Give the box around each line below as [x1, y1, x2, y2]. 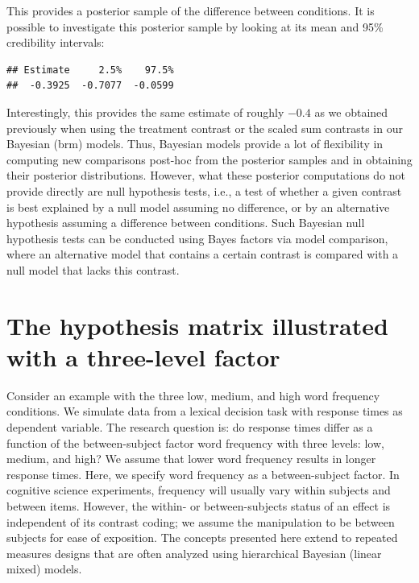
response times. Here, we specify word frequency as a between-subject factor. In [6, 465, 400, 482]
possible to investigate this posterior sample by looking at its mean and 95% [6, 18, 384, 35]
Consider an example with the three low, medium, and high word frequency [6, 387, 380, 403]
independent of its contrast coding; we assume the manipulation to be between [6, 513, 395, 530]
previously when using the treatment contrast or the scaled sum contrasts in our [6, 119, 403, 136]
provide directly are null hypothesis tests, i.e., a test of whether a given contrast [6, 182, 402, 199]
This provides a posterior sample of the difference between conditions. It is [6, 2, 375, 19]
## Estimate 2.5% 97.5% [6, 64, 174, 76]
